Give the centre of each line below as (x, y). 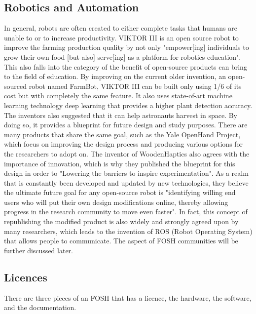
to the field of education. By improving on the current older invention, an (115, 76)
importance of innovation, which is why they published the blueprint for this (120, 163)
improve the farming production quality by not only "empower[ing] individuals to (127, 47)
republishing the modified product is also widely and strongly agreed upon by (121, 221)
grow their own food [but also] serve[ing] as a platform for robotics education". (123, 57)
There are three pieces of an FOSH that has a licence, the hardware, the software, (128, 297)
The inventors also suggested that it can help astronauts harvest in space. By (121, 115)
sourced (16, 86)
